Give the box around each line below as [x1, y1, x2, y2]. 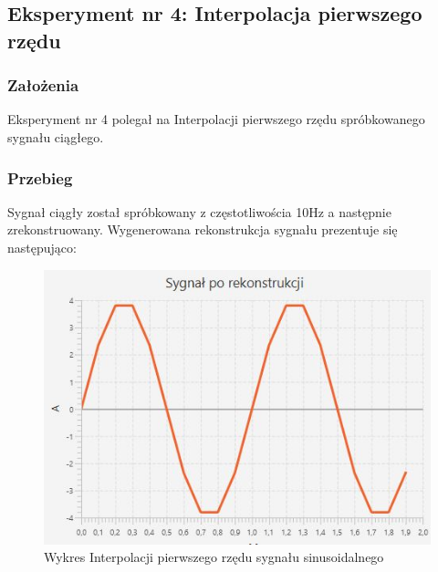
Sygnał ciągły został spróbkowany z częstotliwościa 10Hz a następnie [7, 202, 391, 221]
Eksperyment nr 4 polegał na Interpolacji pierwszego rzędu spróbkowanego [7, 109, 425, 129]
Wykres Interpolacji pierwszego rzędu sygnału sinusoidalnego [44, 547, 384, 567]
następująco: [7, 237, 77, 256]
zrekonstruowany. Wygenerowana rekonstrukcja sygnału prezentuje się [7, 220, 398, 239]
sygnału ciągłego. [7, 127, 104, 146]
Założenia [7, 74, 79, 97]
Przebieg [7, 166, 73, 189]
